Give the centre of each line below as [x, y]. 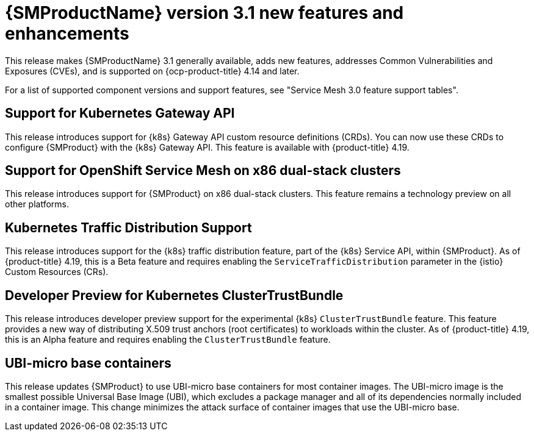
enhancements [67, 34]
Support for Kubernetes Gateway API [120, 113]
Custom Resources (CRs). [57, 272]
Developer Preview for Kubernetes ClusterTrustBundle [174, 295]
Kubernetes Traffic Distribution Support [128, 227]
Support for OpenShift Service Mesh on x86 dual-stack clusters [203, 171]
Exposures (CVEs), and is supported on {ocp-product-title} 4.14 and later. [152, 71]
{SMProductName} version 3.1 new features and [204, 13]
